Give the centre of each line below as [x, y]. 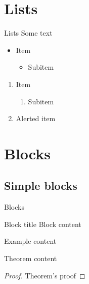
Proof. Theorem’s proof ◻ [45, 275]
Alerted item [36, 118]
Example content [30, 241]
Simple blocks [41, 186]
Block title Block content [43, 224]
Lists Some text [28, 33]
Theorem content [31, 258]
